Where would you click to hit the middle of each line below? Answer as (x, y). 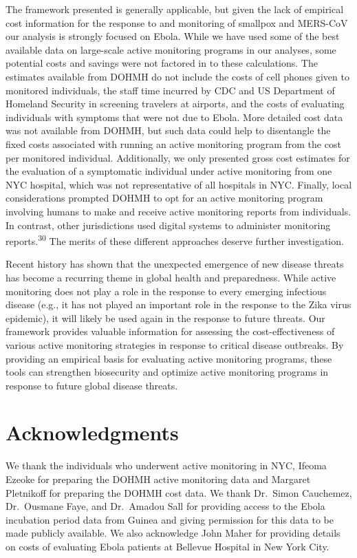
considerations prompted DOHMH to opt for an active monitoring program (164, 198)
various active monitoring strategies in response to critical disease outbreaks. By (175, 344)
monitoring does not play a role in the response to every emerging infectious (166, 291)
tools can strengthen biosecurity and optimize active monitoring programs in (167, 372)
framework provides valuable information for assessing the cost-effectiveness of (170, 331)
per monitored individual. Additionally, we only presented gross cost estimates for (178, 157)
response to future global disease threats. (92, 385)
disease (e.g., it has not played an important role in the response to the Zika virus (178, 304)
